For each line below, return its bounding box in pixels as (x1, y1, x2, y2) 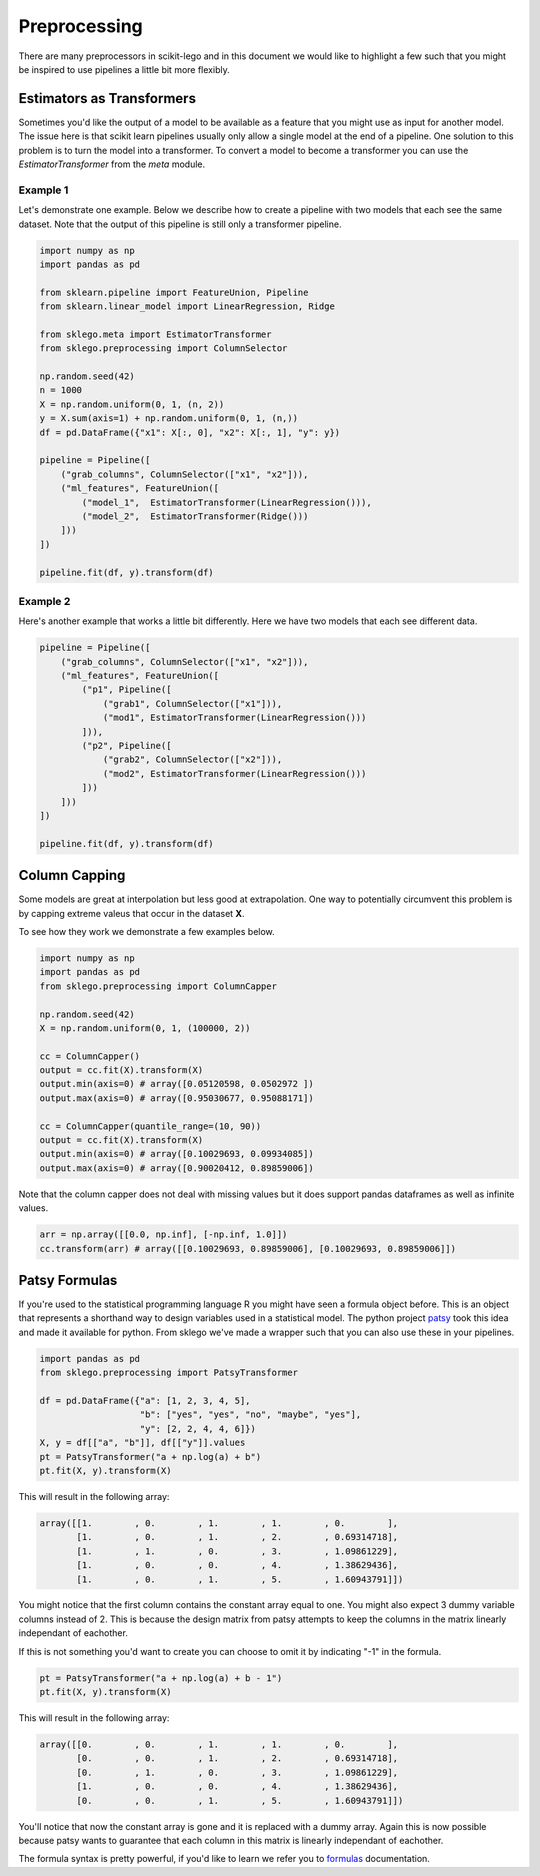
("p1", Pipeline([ (81, 684, 172, 695)
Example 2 (18, 594, 71, 608)
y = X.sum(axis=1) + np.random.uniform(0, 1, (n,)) (39, 413, 299, 424)
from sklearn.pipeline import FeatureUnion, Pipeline (39, 286, 309, 298)
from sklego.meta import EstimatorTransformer (39, 328, 272, 340)
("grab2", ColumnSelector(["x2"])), (102, 754, 283, 765)
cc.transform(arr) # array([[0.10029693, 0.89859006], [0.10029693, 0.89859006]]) (39, 1243, 457, 1254)
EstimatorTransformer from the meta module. (18, 158, 206, 170)
